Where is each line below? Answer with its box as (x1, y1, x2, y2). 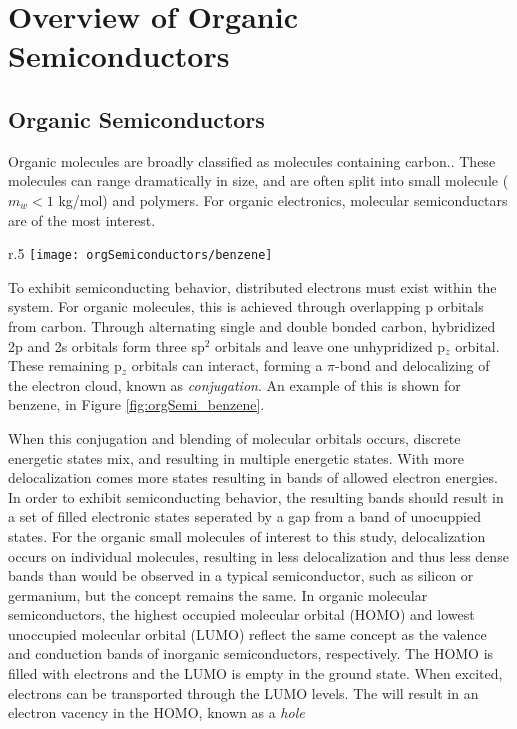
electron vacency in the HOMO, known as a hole (8, 702, 305, 723)
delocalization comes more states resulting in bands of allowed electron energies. (8, 467, 498, 488)
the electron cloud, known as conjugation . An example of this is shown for (8, 374, 461, 395)
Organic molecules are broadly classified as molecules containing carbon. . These (8, 150, 496, 171)
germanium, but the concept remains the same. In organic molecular (8, 584, 428, 605)
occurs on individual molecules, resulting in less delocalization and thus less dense (8, 545, 509, 566)
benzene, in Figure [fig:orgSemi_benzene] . (8, 394, 265, 415)
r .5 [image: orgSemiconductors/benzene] (8, 243, 273, 264)
